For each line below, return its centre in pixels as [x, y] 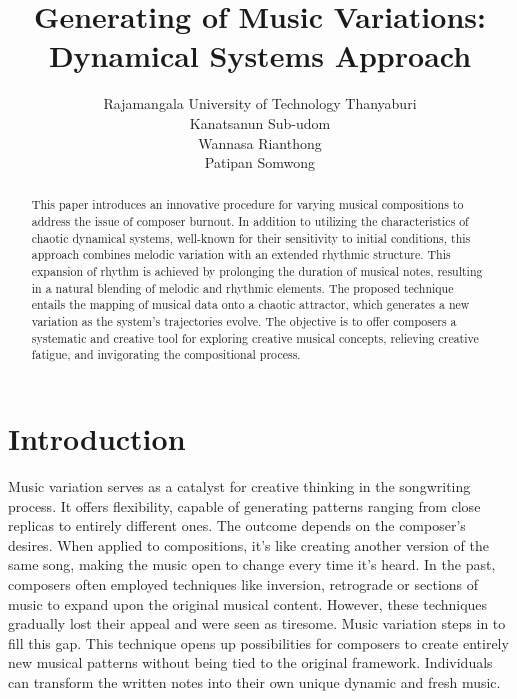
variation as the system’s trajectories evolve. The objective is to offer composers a [244, 321]
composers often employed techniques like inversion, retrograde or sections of [243, 583]
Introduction [97, 438]
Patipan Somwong [260, 162]
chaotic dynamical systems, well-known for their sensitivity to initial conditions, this [251, 237]
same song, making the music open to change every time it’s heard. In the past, [252, 564]
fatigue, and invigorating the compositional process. [166, 354]
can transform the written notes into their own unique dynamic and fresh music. [254, 681]
